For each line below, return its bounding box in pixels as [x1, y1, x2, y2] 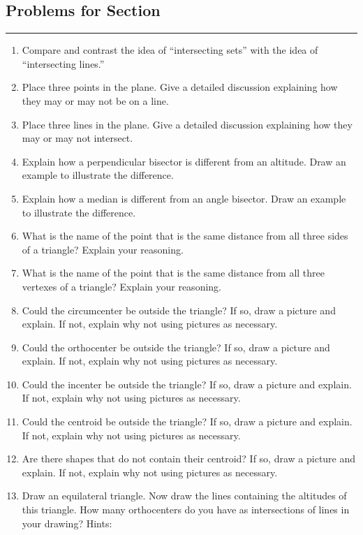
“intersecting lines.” [22, 56, 105, 71]
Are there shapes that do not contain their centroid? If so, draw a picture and [22, 451, 356, 466]
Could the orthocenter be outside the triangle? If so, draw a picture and [22, 339, 330, 354]
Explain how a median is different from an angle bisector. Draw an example [22, 191, 346, 205]
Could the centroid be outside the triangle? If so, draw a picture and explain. [22, 414, 353, 429]
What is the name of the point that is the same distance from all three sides [22, 228, 348, 243]
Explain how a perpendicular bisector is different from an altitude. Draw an [22, 154, 346, 168]
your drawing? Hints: [22, 515, 112, 530]
